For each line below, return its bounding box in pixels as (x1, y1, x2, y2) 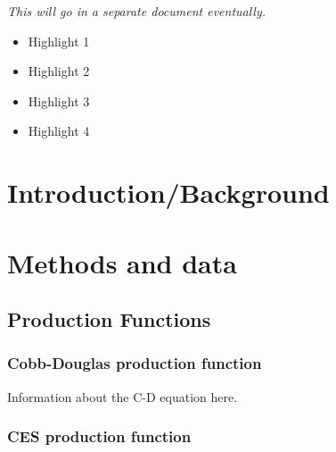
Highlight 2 (28, 62, 90, 80)
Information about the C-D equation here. (7, 387, 238, 406)
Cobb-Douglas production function (7, 352, 262, 374)
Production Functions (7, 306, 211, 333)
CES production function (7, 425, 192, 448)
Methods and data (7, 244, 237, 280)
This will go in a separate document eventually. (7, 2, 266, 20)
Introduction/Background (7, 174, 330, 211)
